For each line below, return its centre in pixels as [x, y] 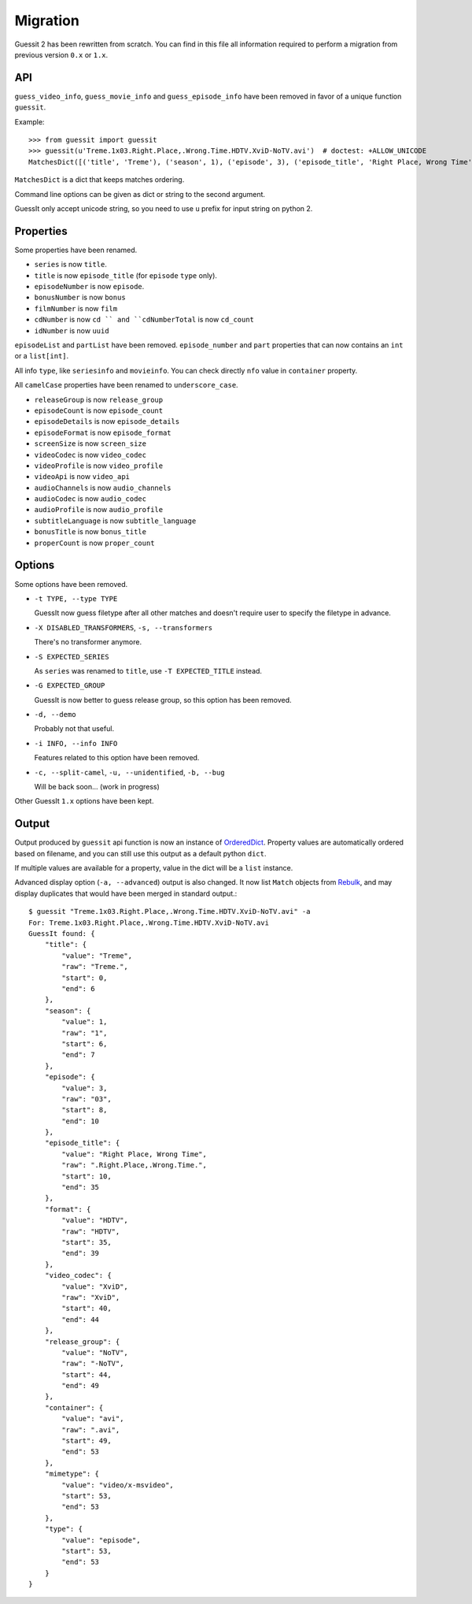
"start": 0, [85, 978]
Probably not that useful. [74, 729]
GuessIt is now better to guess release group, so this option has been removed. [163, 700]
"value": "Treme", [97, 956]
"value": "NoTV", [95, 1352]
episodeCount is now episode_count [99, 410]
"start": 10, [87, 1176]
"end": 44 [81, 1319]
